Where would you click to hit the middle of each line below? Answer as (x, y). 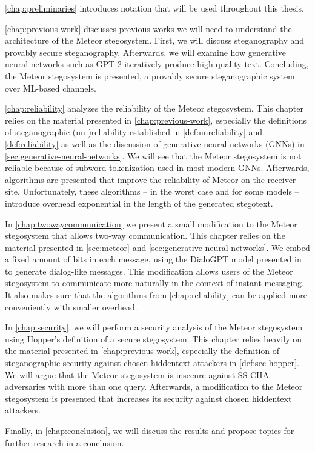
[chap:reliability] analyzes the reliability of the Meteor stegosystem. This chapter (154, 108)
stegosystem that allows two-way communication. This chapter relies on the (145, 236)
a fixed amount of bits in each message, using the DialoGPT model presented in (153, 259)
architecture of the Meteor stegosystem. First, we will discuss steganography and (155, 40)
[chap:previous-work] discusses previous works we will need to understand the (148, 28)
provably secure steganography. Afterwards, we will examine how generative (146, 52)
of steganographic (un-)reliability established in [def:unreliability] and (134, 132)
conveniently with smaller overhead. (71, 306)
